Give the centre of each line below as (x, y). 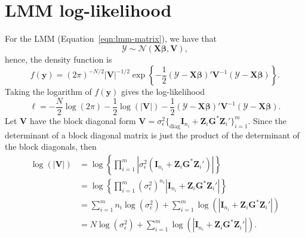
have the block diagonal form (83, 120)
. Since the (267, 120)
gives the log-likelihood (163, 92)
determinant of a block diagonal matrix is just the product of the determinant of (152, 135)
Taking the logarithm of (48, 92)
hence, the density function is (58, 59)
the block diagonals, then (51, 146)
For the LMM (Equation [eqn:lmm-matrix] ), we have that (111, 38)
